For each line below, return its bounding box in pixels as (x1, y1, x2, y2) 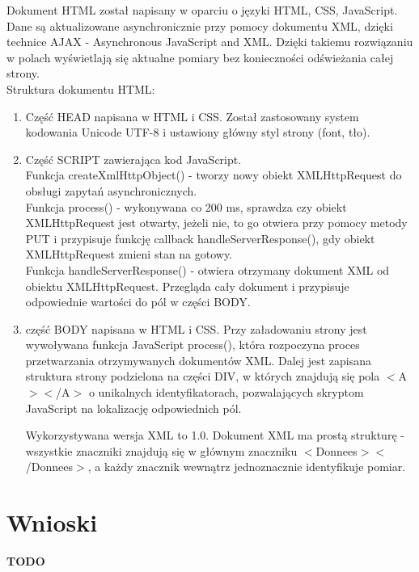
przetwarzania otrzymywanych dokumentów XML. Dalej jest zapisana (25, 351, 372, 368)
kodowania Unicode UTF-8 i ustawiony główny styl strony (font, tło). (25, 124, 370, 141)
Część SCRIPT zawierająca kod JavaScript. (25, 150, 242, 167)
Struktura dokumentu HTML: (6, 80, 155, 97)
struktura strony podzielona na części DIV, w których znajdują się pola (25, 368, 380, 385)
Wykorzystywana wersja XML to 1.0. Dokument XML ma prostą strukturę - (25, 427, 404, 444)
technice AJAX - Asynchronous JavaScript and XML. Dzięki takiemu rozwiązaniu (6, 33, 413, 50)
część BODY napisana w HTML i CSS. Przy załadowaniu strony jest (25, 320, 367, 337)
